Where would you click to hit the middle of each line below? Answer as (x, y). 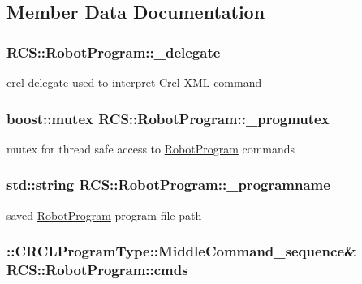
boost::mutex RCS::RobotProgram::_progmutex (168, 118)
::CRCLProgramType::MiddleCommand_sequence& (181, 251)
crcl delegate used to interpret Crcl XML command (134, 82)
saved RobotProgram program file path (104, 215)
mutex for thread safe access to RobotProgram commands (151, 148)
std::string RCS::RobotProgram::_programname (168, 185)
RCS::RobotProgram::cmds (97, 270)
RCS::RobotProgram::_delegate (114, 52)
